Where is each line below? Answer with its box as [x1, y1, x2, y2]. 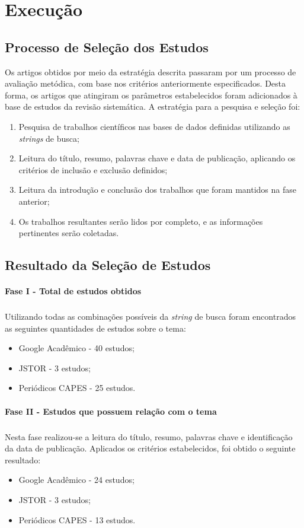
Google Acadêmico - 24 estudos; [18, 473, 135, 486]
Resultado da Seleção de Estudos [5, 256, 211, 274]
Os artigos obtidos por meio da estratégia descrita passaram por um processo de [5, 65, 296, 78]
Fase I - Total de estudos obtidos [5, 285, 142, 297]
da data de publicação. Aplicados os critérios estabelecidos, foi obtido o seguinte [5, 442, 296, 454]
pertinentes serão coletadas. [18, 227, 119, 239]
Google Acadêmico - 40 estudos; [18, 342, 135, 354]
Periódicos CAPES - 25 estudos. [18, 381, 136, 394]
